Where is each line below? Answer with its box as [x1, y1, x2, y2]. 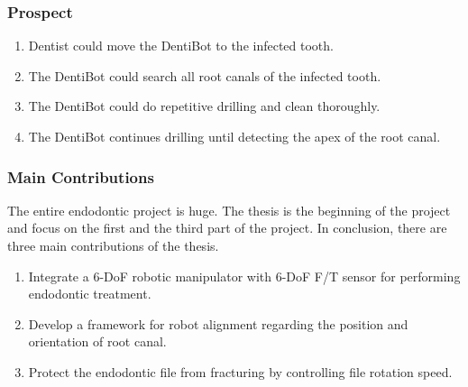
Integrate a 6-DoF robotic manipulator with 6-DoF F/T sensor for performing [28, 266, 461, 285]
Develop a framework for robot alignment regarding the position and [28, 314, 408, 333]
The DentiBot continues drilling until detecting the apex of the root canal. [28, 127, 441, 145]
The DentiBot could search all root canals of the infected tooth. [28, 66, 381, 85]
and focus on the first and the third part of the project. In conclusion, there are [7, 218, 447, 237]
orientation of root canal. [28, 332, 167, 351]
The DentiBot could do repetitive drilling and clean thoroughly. [28, 97, 381, 115]
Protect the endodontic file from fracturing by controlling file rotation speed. [28, 362, 453, 381]
